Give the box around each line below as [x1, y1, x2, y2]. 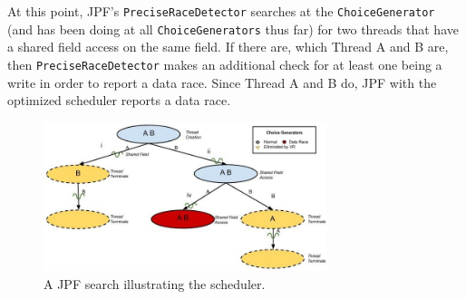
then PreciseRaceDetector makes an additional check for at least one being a [7, 54, 442, 73]
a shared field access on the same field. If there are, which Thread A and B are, [7, 37, 449, 56]
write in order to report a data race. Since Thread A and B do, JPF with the [7, 72, 437, 92]
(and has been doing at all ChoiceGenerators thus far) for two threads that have [7, 19, 459, 38]
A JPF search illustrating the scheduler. [44, 274, 266, 293]
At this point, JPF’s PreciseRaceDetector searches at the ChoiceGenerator [7, 2, 435, 20]
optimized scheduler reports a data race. [7, 91, 231, 110]
